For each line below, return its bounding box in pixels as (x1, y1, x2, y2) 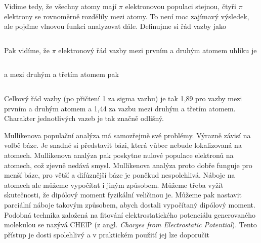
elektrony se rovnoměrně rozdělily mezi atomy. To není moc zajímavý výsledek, (4, 11, 249, 21)
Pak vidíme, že (4, 45, 50, 55)
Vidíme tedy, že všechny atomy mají (4, 1, 117, 11)
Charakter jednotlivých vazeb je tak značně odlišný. (4, 113, 164, 124)
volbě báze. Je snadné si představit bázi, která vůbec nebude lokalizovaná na (4, 140, 242, 150)
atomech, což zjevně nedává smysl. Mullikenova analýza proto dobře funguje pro (4, 159, 252, 170)
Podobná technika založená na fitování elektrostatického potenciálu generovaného (4, 209, 255, 220)
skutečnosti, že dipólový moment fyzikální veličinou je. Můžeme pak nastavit (4, 189, 242, 200)
